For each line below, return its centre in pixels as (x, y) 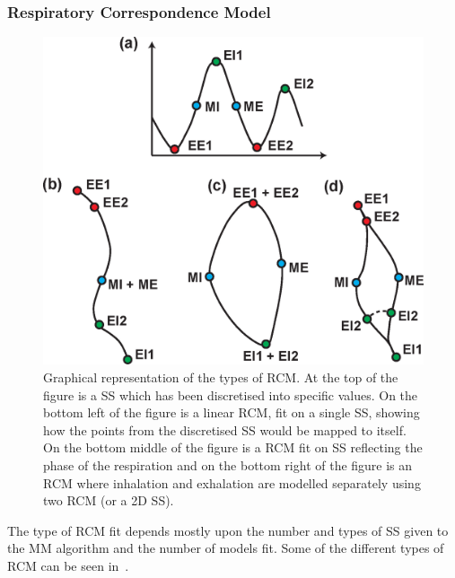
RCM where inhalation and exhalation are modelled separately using (232, 482)
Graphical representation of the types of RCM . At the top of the (221, 377)
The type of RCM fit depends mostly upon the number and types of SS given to (228, 530)
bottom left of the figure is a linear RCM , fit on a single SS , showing (232, 412)
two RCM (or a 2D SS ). (109, 500)
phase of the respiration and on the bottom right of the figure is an (228, 464)
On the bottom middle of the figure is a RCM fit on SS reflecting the (233, 447)
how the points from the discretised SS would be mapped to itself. (225, 429)
